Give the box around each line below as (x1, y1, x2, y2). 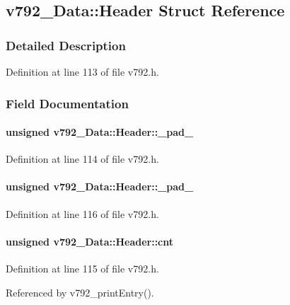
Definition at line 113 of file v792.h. (6, 64, 159, 79)
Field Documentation (6, 94, 129, 112)
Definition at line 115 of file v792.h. (6, 261, 159, 276)
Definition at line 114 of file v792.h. (6, 151, 159, 166)
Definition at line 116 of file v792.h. (6, 206, 159, 221)
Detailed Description (6, 36, 126, 54)
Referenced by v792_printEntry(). (6, 284, 154, 299)
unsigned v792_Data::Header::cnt (6, 234, 174, 248)
